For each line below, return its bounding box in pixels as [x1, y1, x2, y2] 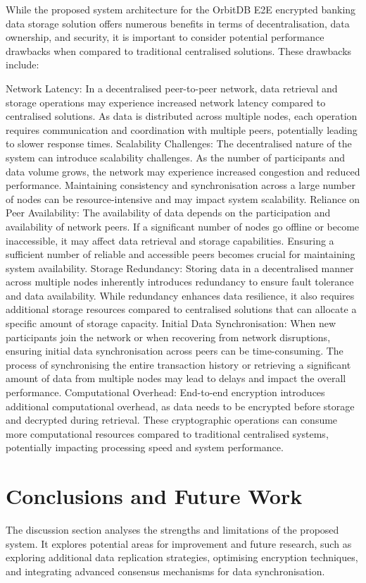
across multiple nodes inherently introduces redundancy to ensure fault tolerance [6, 274, 354, 289]
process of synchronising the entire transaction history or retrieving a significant [6, 357, 351, 372]
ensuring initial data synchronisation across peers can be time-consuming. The [6, 343, 343, 358]
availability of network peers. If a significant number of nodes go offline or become [6, 219, 360, 233]
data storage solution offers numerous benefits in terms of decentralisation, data [6, 16, 350, 30]
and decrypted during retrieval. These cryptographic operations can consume [6, 412, 338, 427]
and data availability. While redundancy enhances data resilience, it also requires [6, 288, 355, 302]
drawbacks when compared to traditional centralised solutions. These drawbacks [6, 43, 352, 58]
